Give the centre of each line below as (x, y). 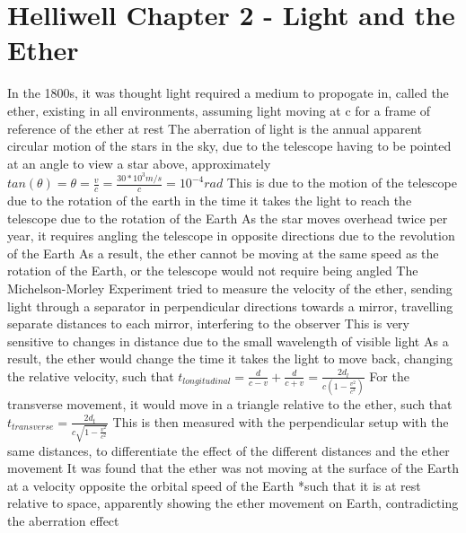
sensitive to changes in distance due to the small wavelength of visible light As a (228, 341)
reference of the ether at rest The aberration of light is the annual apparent (215, 128)
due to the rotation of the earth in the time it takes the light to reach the (210, 200)
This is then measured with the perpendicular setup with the (281, 421)
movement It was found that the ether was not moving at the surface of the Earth (233, 468)
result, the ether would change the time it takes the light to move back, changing (230, 358)
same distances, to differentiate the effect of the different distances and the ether (229, 450)
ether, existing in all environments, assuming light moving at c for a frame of (219, 110)
